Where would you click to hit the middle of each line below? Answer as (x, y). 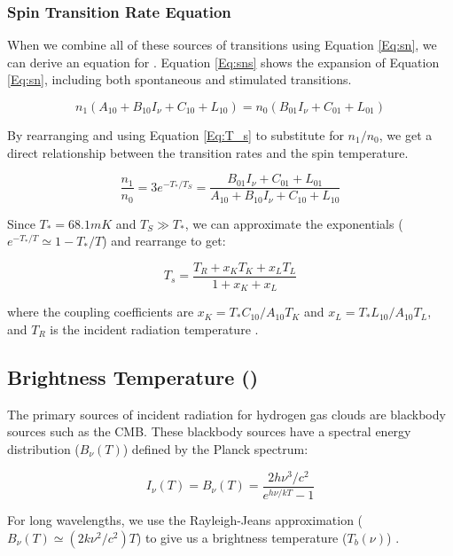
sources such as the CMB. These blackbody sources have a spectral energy (209, 431)
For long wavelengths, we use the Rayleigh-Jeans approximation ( (185, 520)
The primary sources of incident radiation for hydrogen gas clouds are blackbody (226, 414)
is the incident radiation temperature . (154, 329)
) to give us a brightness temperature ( (242, 537)
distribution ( (43, 448)
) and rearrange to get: (164, 241)
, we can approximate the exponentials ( (294, 223)
